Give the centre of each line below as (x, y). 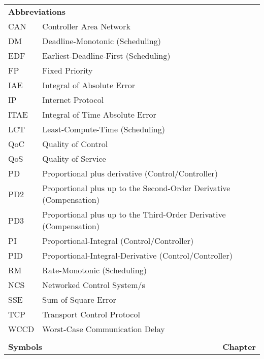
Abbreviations (37, 11)
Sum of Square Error (79, 299)
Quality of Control (75, 144)
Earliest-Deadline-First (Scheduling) (106, 56)
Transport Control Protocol (91, 314)
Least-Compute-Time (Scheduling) (104, 129)
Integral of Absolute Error (89, 85)
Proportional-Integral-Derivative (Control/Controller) (137, 255)
